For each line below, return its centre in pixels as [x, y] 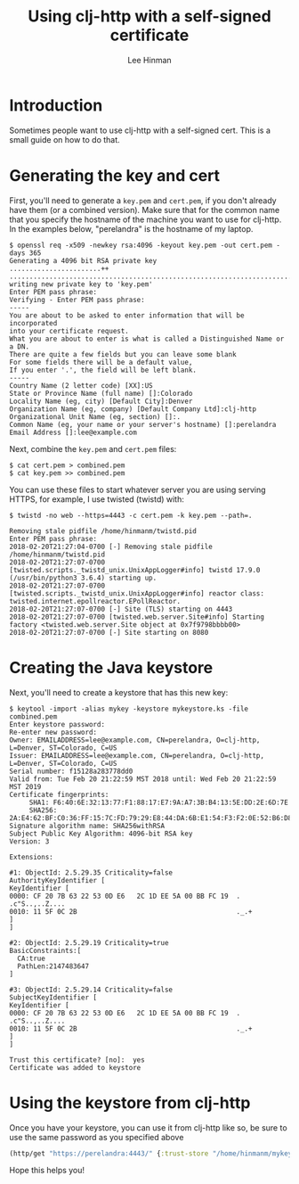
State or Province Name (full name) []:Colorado [101, 393]
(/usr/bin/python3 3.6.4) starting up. [83, 578]
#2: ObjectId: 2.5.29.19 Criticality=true [89, 942]
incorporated [33, 323]
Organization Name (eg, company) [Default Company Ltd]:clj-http [133, 409]
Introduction [56, 105]
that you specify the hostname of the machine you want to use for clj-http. [145, 219]
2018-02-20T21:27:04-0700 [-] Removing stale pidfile [111, 547]
